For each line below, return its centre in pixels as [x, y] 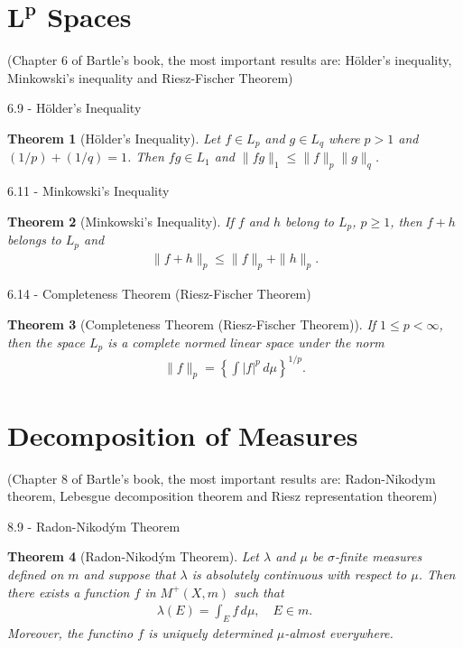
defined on [36, 574]
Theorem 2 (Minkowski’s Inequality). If [120, 221]
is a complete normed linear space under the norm [246, 342]
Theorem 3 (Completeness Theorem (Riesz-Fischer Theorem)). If [192, 324]
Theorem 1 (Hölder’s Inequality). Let [114, 138]
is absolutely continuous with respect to [299, 574]
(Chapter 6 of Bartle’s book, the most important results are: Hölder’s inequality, [230, 60]
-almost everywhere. [339, 632]
